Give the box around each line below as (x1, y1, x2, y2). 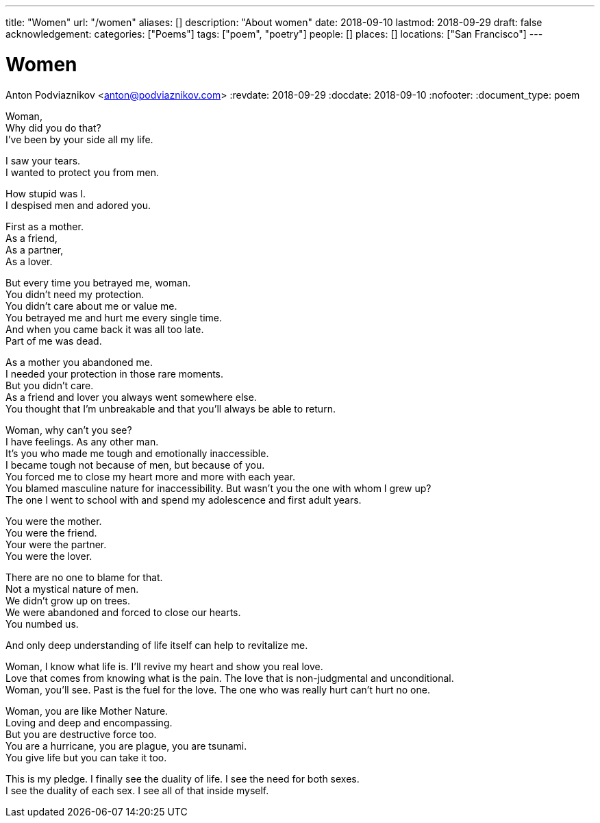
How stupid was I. (5, 187, 86, 199)
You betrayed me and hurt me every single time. (5, 311, 222, 323)
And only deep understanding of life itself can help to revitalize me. (5, 639, 308, 651)
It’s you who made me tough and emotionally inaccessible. (5, 447, 269, 459)
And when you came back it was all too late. (5, 323, 204, 335)
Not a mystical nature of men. (5, 582, 139, 595)
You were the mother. (5, 515, 102, 527)
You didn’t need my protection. (5, 288, 145, 300)
